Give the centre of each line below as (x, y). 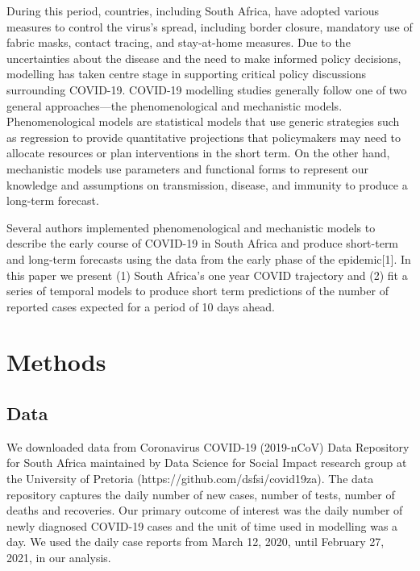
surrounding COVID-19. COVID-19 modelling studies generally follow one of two (207, 89)
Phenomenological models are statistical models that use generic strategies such (203, 121)
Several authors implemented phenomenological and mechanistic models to (191, 227)
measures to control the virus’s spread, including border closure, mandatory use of (210, 26)
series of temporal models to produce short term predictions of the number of (198, 291)
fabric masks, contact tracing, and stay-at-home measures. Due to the (179, 42)
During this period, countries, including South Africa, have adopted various (193, 10)
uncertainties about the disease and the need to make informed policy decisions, (204, 58)
